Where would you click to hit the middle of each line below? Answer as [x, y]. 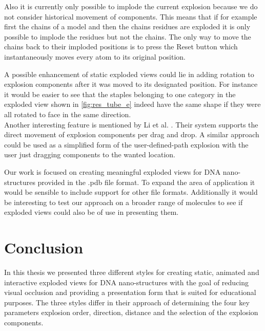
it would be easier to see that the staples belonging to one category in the [120, 94]
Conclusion [44, 247]
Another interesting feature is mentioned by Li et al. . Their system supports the [131, 124]
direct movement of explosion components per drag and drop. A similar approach [132, 134]
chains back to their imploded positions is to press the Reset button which [121, 47]
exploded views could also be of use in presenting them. [91, 212]
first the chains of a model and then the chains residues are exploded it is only [127, 26]
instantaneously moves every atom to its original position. [95, 56]
